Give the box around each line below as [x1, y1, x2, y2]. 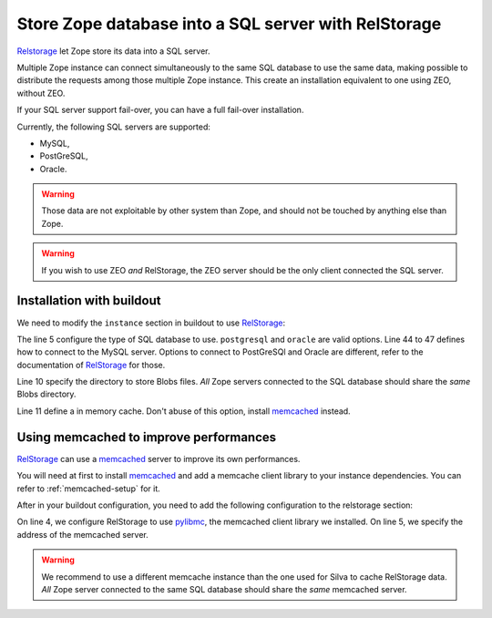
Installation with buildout [16, 293, 161, 309]
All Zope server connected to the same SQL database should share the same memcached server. [41, 583, 407, 594]
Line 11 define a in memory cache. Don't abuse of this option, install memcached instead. [16, 406, 351, 417]
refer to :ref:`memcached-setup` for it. [16, 483, 161, 494]
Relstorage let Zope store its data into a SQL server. [16, 46, 210, 57]
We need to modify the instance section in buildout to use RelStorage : [16, 317, 286, 328]
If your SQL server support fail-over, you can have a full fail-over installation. [16, 105, 304, 116]
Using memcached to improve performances [16, 429, 277, 445]
